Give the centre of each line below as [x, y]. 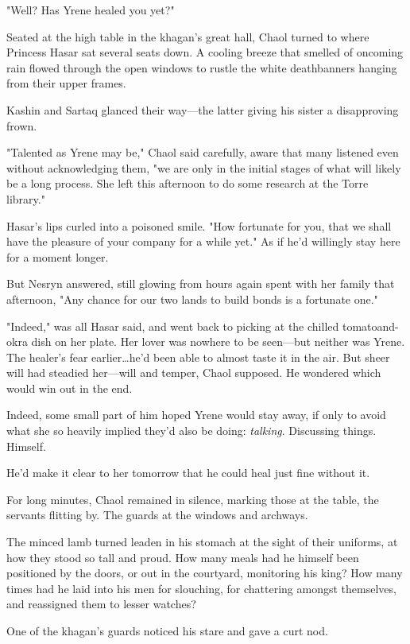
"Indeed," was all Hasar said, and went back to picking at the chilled [173, 326]
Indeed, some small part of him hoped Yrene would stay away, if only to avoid [196, 415]
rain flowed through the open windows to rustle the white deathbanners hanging [202, 67]
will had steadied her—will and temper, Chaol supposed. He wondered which [194, 372]
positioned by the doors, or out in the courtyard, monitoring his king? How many [205, 573]
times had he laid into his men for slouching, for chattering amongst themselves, [201, 588]
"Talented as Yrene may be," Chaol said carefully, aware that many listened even [203, 152]
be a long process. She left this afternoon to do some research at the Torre [188, 183]
